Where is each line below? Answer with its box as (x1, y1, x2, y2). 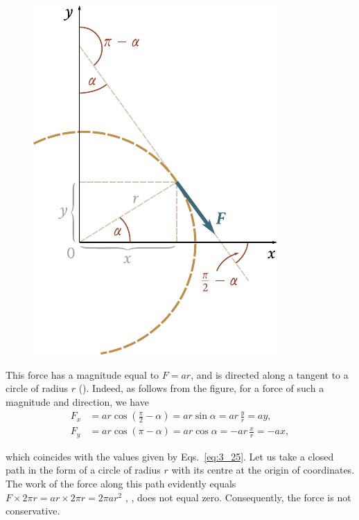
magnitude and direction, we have (6, 394, 149, 409)
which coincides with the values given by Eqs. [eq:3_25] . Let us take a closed (6, 449, 334, 463)
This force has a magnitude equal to (6, 367, 159, 382)
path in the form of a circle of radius (6, 463, 161, 477)
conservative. (6, 503, 60, 518)
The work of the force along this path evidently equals (6, 476, 236, 491)
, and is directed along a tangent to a (191, 367, 349, 382)
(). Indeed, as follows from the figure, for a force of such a (78, 381, 324, 395)
